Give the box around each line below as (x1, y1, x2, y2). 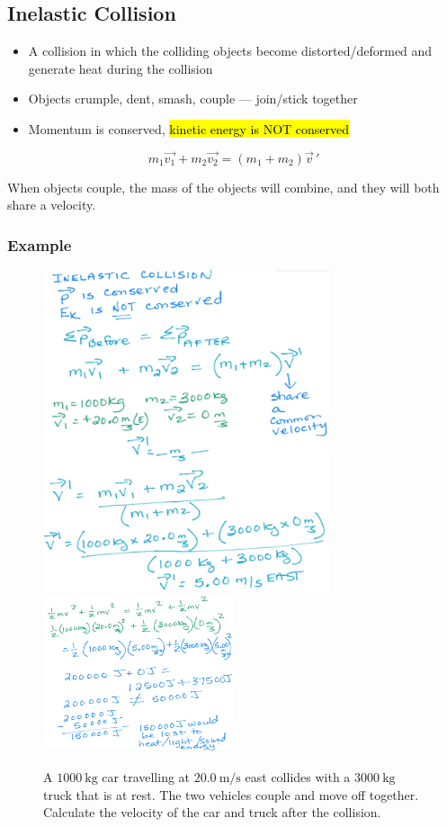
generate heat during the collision (28, 58, 213, 77)
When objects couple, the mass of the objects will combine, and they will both (7, 177, 440, 196)
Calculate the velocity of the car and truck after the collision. (43, 803, 381, 822)
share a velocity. (7, 195, 96, 214)
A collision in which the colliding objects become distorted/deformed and (28, 41, 433, 60)
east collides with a (245, 768, 351, 787)
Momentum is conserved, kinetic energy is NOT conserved (28, 119, 350, 138)
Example (7, 233, 72, 256)
